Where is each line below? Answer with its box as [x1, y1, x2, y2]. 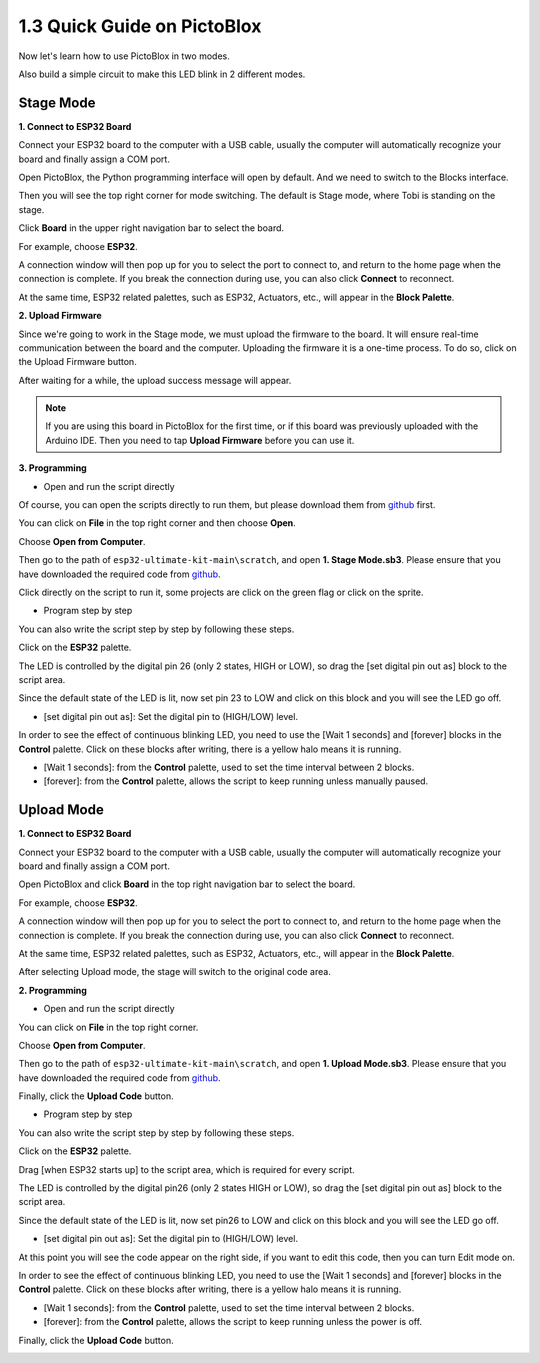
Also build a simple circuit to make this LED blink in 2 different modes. [18, 68, 306, 80]
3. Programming [18, 462, 87, 474]
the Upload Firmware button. [18, 356, 137, 368]
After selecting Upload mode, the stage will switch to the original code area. [18, 966, 332, 978]
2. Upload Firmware [18, 310, 102, 322]
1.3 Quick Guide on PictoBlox [18, 15, 262, 37]
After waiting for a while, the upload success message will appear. [18, 374, 292, 386]
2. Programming [18, 984, 87, 996]
